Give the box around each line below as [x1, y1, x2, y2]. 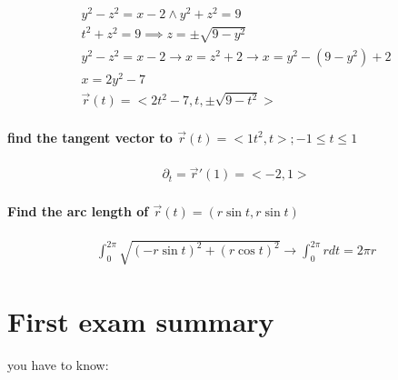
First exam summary [7, 302, 274, 339]
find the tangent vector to [7, 127, 173, 146]
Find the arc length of [7, 201, 149, 220]
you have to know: [7, 355, 109, 374]
